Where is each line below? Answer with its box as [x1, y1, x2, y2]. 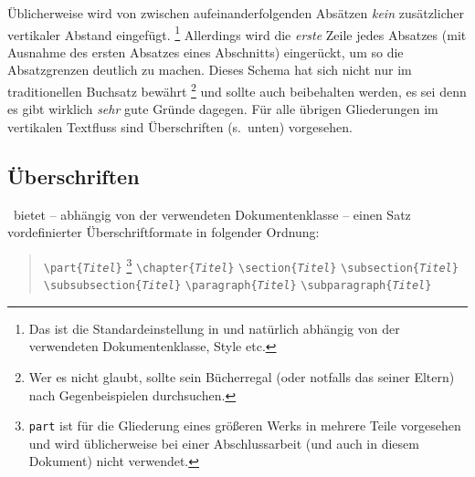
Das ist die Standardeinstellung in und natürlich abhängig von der [28, 318, 400, 337]
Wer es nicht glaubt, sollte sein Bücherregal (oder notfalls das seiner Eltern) [28, 368, 455, 387]
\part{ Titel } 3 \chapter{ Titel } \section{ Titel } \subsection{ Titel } [43, 254, 459, 275]
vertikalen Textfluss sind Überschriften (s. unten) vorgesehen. [7, 117, 353, 136]
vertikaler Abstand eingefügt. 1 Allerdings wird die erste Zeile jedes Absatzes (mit [7, 22, 467, 44]
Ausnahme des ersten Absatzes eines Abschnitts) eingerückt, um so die [7, 42, 404, 61]
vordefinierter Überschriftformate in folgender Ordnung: [7, 223, 320, 242]
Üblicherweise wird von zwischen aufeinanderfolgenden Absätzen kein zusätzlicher [7, 4, 464, 22]
